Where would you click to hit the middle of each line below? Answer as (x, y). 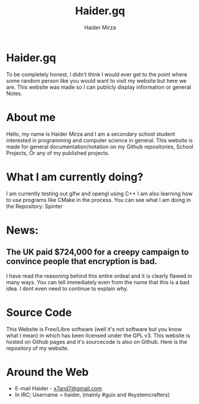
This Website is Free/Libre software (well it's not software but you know (94, 329)
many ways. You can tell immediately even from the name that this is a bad (98, 282)
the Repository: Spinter (34, 206)
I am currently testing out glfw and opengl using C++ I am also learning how (99, 193)
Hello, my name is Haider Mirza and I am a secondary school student (91, 134)
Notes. (14, 93)
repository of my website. (38, 348)
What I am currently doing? (75, 177)
